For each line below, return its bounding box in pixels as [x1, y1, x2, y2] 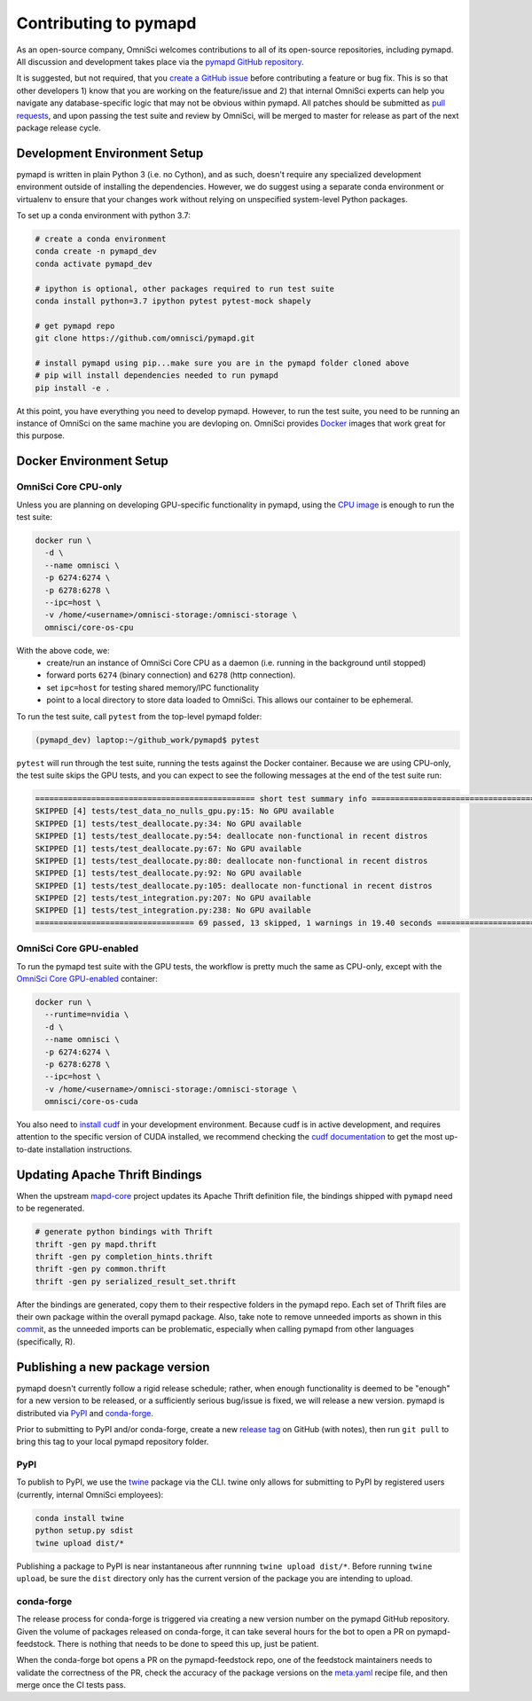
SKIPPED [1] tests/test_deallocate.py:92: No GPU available [35, 868, 302, 878]
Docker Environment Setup [16, 453, 168, 469]
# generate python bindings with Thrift [35, 1227, 213, 1237]
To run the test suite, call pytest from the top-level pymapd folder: [16, 710, 262, 722]
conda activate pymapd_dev [35, 258, 153, 269]
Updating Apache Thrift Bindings [16, 1167, 203, 1182]
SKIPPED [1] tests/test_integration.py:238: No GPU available [35, 905, 311, 915]
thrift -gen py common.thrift [35, 1264, 167, 1274]
